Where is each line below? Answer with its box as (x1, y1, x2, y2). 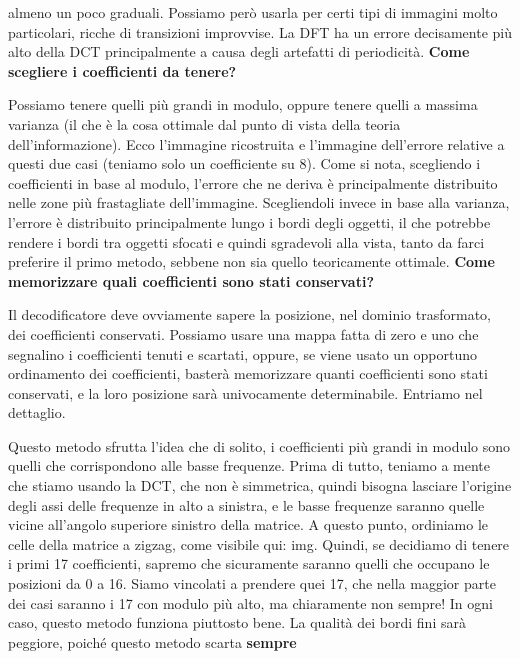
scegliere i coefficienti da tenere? (8, 60, 237, 81)
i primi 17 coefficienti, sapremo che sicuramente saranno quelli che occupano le (8, 553, 490, 574)
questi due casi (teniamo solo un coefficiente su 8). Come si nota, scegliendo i (8, 153, 481, 174)
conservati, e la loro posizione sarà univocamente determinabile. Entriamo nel (8, 382, 483, 403)
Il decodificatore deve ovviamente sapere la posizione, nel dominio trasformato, (8, 304, 491, 325)
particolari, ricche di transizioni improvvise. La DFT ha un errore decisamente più (8, 21, 512, 42)
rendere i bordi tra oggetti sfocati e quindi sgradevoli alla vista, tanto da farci (8, 231, 485, 252)
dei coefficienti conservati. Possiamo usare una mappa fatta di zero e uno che (8, 323, 479, 344)
